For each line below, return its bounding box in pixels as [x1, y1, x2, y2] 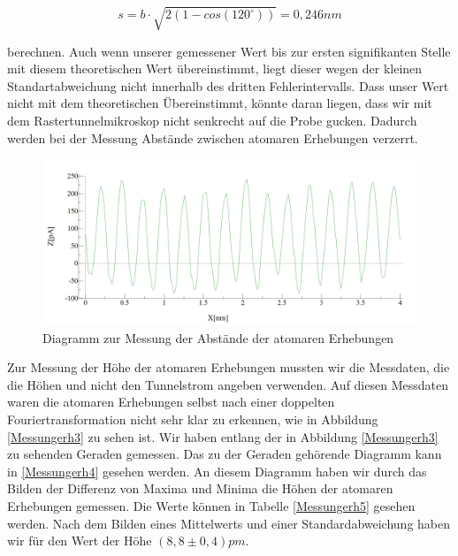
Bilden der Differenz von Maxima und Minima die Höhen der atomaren [7, 479, 393, 498]
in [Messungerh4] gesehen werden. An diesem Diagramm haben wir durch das [7, 461, 427, 480]
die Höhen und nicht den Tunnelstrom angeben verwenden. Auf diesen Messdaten [7, 375, 448, 393]
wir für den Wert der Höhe [7, 531, 152, 550]
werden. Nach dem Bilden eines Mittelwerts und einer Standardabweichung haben [7, 514, 451, 532]
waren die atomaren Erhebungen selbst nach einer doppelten [7, 392, 335, 411]
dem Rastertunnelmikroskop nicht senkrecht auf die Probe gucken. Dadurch [7, 110, 417, 129]
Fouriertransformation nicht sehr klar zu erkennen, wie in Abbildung [7, 410, 378, 429]
